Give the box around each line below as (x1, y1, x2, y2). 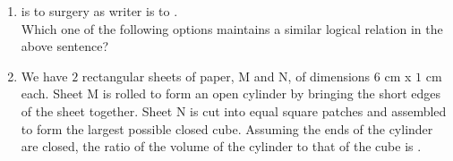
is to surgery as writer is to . (21, 2, 178, 20)
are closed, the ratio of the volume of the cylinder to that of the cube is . (21, 137, 422, 156)
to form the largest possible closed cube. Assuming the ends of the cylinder (21, 119, 433, 138)
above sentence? (21, 37, 109, 55)
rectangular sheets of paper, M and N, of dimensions (81, 66, 371, 85)
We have (21, 66, 68, 85)
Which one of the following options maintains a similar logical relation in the (21, 19, 443, 38)
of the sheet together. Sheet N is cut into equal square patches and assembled (21, 101, 447, 120)
